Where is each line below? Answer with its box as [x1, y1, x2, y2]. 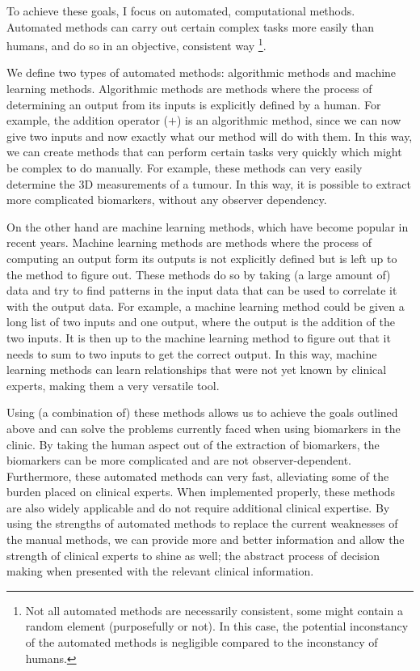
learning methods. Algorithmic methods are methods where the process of [6, 80, 372, 97]
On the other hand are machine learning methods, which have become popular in [6, 218, 409, 235]
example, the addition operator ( [6, 112, 168, 129]
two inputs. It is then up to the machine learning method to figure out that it [6, 329, 391, 346]
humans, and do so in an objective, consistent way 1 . [6, 35, 267, 53]
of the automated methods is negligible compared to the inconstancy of [25, 634, 378, 651]
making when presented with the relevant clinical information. [6, 563, 314, 580]
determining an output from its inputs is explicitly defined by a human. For [6, 96, 381, 113]
